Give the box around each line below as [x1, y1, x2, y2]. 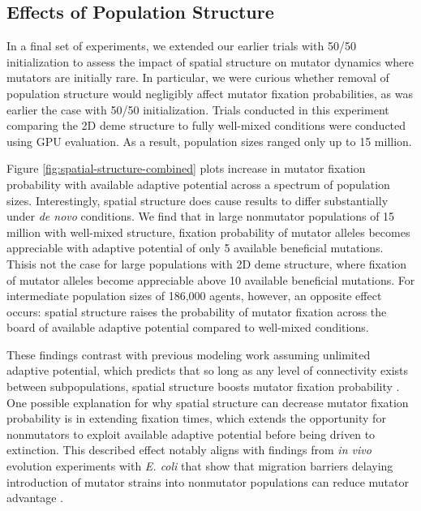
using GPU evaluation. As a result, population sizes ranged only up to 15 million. [6, 132, 412, 149]
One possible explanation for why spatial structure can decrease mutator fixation [6, 393, 409, 410]
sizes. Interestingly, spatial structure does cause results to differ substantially [6, 191, 389, 208]
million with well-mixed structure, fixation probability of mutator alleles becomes [6, 223, 410, 240]
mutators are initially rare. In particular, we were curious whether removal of [6, 69, 389, 86]
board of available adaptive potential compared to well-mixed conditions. [6, 319, 369, 336]
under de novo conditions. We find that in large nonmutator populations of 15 [6, 208, 395, 225]
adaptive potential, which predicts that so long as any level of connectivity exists [6, 362, 409, 379]
